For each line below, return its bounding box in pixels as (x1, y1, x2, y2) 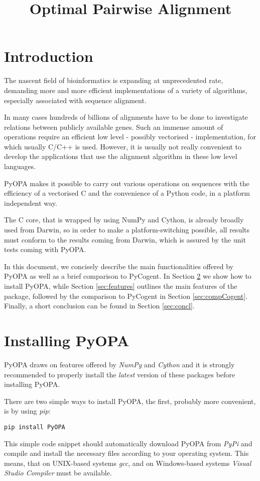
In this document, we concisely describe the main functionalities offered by (4, 261, 233, 271)
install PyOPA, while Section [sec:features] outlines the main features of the (4, 281, 237, 291)
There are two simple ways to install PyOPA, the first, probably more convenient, (4, 395, 256, 406)
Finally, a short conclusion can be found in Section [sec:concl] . (4, 300, 195, 311)
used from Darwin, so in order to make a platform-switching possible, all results (4, 224, 250, 235)
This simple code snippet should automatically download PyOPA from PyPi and (4, 438, 252, 448)
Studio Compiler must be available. (4, 467, 112, 478)
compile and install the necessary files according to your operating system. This (4, 448, 249, 458)
